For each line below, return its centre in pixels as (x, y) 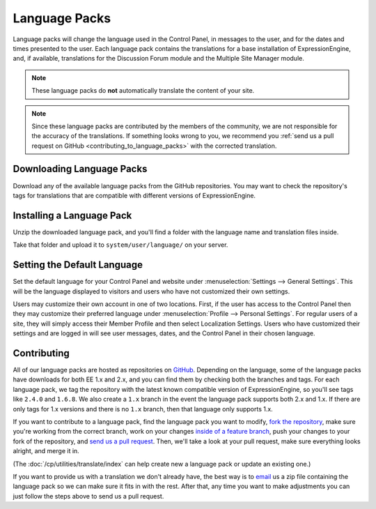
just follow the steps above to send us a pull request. (88, 496)
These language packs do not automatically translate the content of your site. (143, 91)
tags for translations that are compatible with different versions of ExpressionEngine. (134, 195)
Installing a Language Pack (72, 215)
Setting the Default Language (78, 265)
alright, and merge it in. (46, 451)
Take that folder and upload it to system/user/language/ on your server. (120, 245)
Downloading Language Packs (80, 169)
